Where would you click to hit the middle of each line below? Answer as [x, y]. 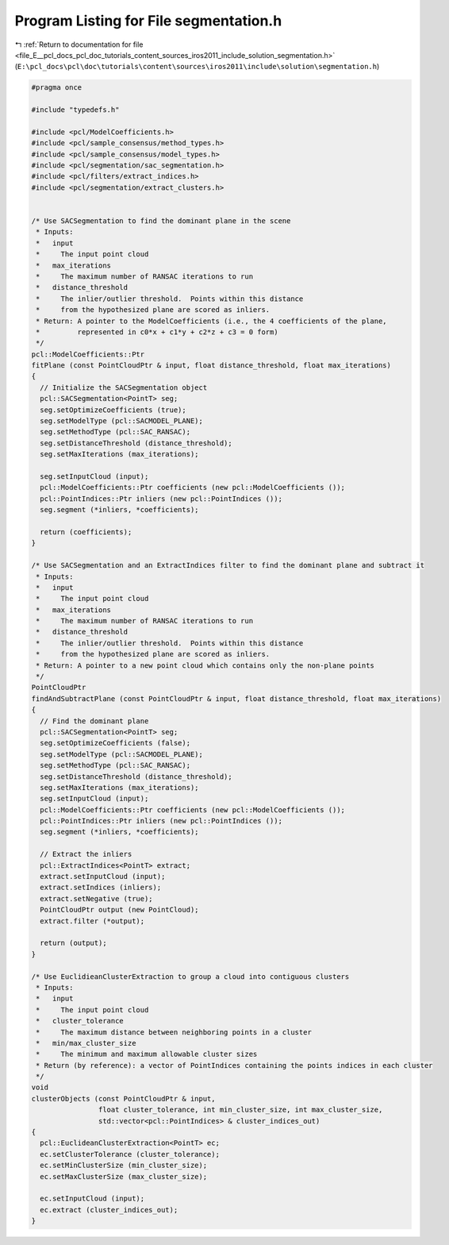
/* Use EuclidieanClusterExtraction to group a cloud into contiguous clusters [190, 976]
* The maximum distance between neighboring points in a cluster [174, 1032]
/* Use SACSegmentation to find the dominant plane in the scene [161, 221]
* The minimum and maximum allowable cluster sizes [147, 1054]
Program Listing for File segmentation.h [148, 21]
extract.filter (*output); [92, 921]
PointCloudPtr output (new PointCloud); [119, 910]
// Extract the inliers [86, 854]
